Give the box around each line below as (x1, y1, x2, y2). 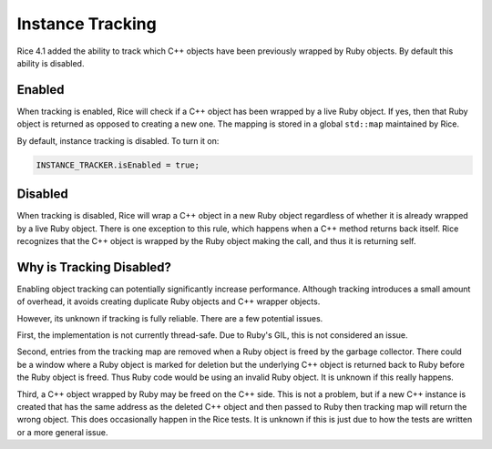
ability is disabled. (16, 57, 85, 68)
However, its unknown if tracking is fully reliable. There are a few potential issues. (16, 312, 323, 323)
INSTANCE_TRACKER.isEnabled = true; (36, 159, 200, 170)
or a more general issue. (16, 426, 108, 437)
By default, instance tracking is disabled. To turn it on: (16, 135, 220, 146)
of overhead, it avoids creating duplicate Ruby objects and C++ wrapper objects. (16, 296, 321, 307)
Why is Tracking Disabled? (16, 260, 172, 275)
